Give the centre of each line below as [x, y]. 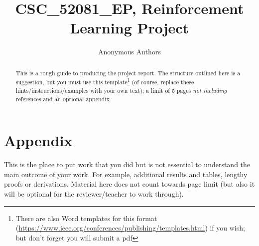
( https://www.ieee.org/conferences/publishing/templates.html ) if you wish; [130, 228]
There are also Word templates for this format [86, 218]
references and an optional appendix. [64, 99]
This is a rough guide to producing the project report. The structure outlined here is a [128, 73]
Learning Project [129, 28]
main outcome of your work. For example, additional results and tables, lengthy [126, 174]
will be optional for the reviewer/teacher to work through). [94, 194]
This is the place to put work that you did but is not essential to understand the [127, 164]
